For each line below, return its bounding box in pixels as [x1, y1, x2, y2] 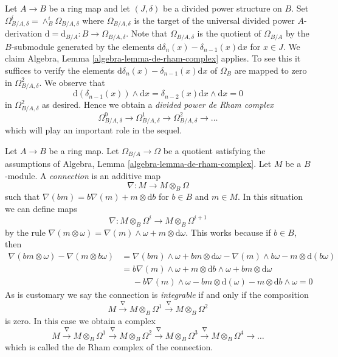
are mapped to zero [234, 63, 307, 76]
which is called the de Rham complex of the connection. [5, 341, 213, 353]
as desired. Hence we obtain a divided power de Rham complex [42, 98, 274, 111]
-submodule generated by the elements [11, 40, 154, 52]
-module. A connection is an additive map [5, 169, 161, 182]
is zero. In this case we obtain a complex [5, 314, 156, 327]
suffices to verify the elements [5, 63, 115, 76]
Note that [131, 27, 168, 40]
